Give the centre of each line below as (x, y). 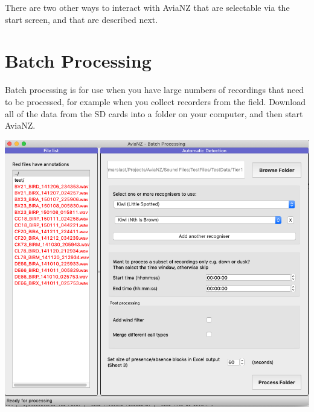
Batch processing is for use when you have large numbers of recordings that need (155, 90)
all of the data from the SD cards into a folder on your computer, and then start (154, 113)
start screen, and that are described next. (82, 19)
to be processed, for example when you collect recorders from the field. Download (155, 101)
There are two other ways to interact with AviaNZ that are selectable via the (147, 7)
